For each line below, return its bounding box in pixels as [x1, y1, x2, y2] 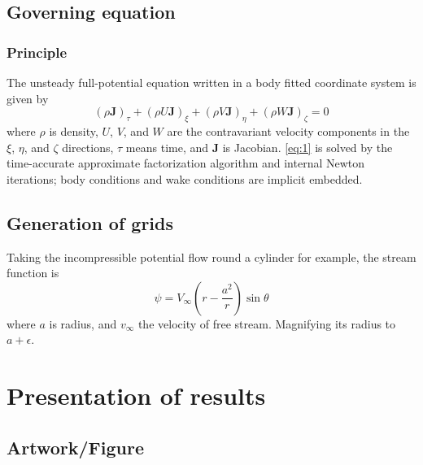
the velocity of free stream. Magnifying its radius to [137, 315, 396, 332]
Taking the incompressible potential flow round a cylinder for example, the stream [7, 248, 416, 265]
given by [7, 89, 49, 106]
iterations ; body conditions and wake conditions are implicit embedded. [7, 170, 363, 187]
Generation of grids [7, 210, 174, 235]
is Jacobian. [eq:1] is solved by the [222, 138, 393, 155]
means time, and [125, 138, 209, 155]
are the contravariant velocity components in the [167, 122, 410, 139]
